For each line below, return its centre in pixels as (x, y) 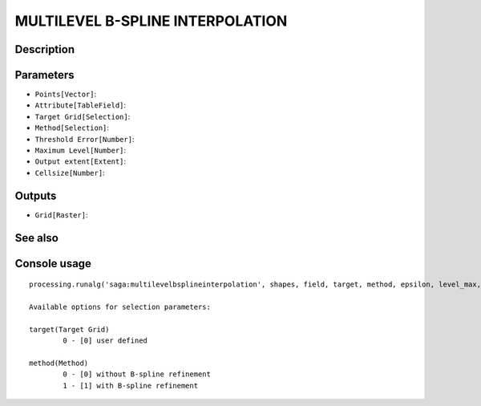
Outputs (36, 195)
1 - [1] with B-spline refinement (131, 386)
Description (45, 49)
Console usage (53, 264)
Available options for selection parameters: (120, 307)
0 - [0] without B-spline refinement (137, 374)
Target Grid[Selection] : (83, 116)
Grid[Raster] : (61, 215)
